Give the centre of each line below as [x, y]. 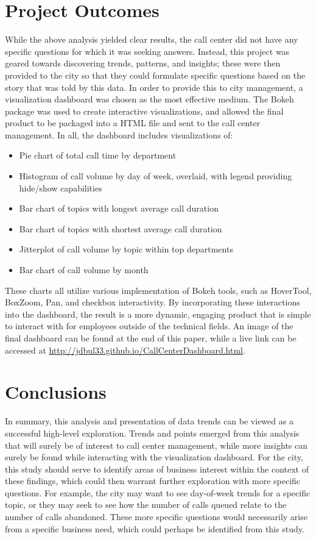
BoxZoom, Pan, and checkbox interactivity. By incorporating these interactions [153, 302]
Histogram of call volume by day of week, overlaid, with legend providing [156, 176]
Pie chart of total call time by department [98, 155]
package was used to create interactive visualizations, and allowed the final [144, 111]
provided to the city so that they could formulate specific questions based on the [155, 75]
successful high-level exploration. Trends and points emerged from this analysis [152, 433]
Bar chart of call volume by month [84, 270]
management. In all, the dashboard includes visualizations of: [119, 134]
